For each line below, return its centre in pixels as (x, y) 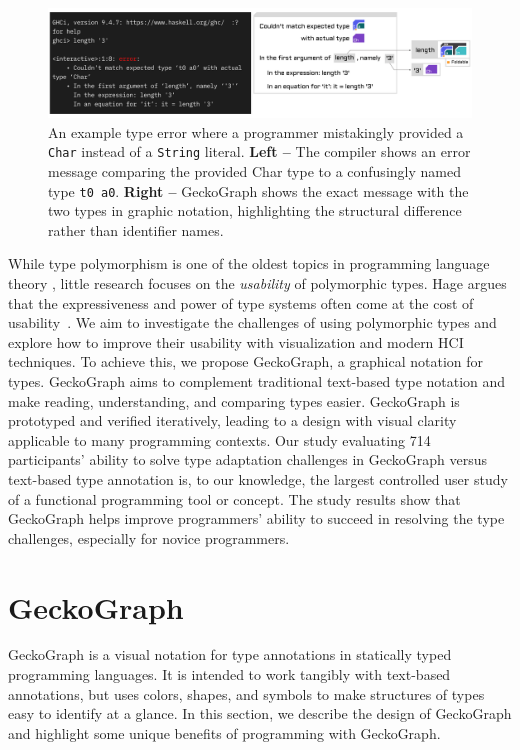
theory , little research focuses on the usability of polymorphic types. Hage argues (257, 283)
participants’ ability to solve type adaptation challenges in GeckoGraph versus (248, 459)
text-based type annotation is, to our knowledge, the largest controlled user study (258, 478)
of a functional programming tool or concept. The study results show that (234, 498)
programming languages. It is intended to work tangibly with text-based (229, 674)
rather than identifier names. (136, 229)
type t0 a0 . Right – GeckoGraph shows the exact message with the (258, 190)
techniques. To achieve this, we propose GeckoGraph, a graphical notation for (246, 361)
